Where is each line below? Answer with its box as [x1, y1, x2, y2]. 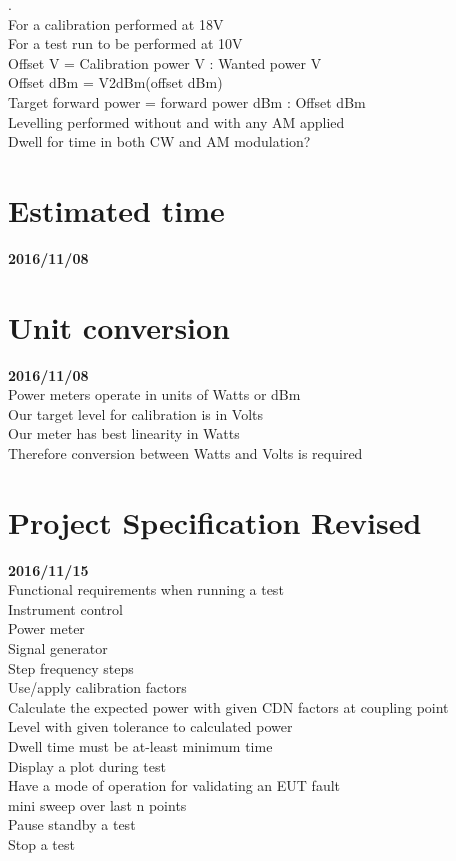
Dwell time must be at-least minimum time [8, 736, 273, 757]
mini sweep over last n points [8, 794, 187, 815]
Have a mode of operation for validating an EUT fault [8, 775, 341, 796]
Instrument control [8, 598, 123, 619]
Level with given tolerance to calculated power [8, 716, 293, 737]
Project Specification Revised [8, 501, 422, 542]
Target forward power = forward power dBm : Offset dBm [8, 91, 366, 112]
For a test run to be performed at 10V [8, 33, 243, 54]
